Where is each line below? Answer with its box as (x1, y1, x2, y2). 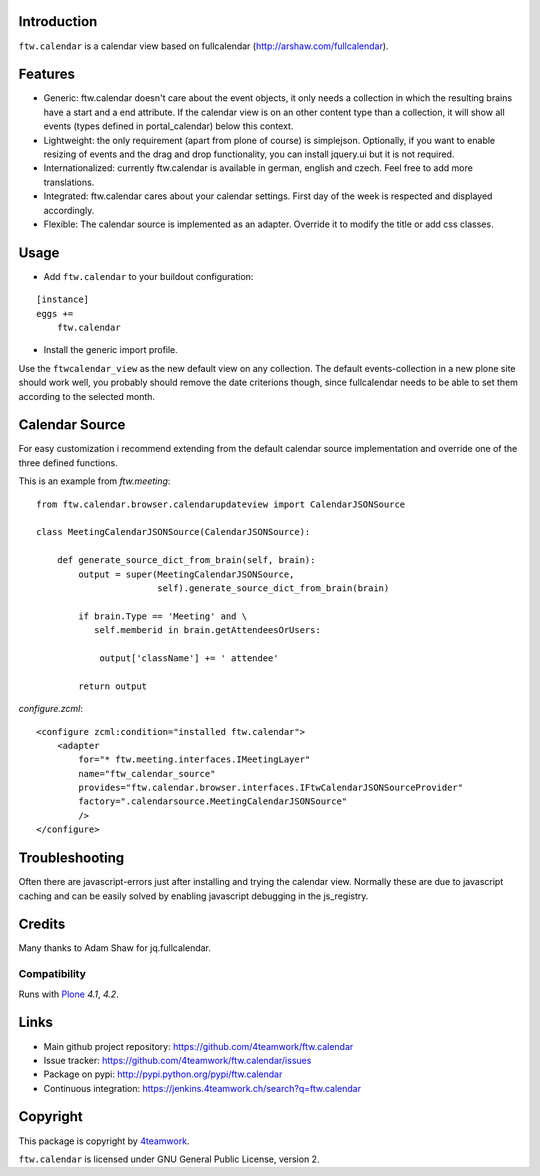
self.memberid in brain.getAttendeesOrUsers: (93, 625, 322, 636)
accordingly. (43, 204, 95, 216)
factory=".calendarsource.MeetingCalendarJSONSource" (78, 796, 348, 807)
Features (18, 66, 75, 83)
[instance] (36, 294, 90, 305)
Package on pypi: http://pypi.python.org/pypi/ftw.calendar (43, 1068, 283, 1080)
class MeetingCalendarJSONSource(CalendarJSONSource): (36, 526, 311, 538)
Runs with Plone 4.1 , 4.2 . (18, 988, 119, 1000)
